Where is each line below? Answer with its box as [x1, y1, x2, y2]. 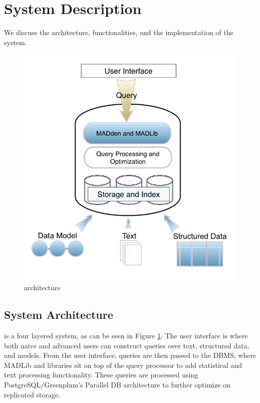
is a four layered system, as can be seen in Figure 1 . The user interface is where [4, 330, 248, 341]
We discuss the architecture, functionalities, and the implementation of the [4, 27, 233, 38]
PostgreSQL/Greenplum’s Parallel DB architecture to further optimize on [4, 379, 230, 390]
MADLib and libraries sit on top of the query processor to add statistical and [4, 359, 242, 370]
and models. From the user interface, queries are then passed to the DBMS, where [4, 350, 256, 360]
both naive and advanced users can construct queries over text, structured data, [4, 340, 249, 350]
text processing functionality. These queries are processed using [4, 369, 198, 380]
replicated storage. [4, 389, 61, 399]
